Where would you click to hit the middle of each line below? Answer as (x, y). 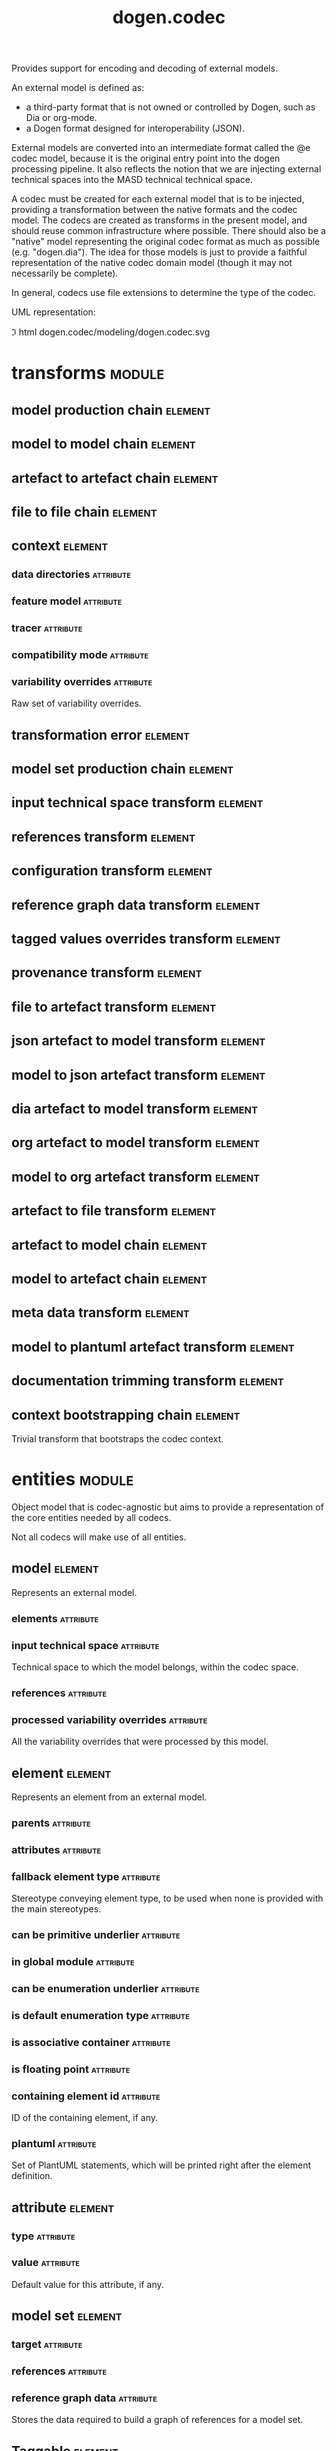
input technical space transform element (137, 802)
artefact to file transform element (113, 1211)
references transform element (103, 836)
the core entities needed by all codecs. (91, 1517)
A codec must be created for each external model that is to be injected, (158, 199)
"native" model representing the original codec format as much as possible (166, 242)
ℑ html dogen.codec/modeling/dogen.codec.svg (111, 332)
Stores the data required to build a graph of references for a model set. (157, 2420)
